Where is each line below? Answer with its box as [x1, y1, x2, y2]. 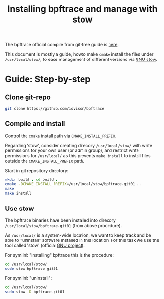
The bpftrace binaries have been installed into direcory [5, 217, 116, 223]
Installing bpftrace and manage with [7, 3, 158, 15]
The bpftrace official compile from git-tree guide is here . [5, 42, 119, 48]
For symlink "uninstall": [5, 275, 52, 281]
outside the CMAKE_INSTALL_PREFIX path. [5, 158, 85, 164]
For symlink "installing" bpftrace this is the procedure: [5, 252, 114, 258]
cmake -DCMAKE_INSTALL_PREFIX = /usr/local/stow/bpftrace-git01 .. [5, 181, 141, 186]
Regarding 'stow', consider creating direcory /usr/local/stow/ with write [5, 142, 153, 148]
